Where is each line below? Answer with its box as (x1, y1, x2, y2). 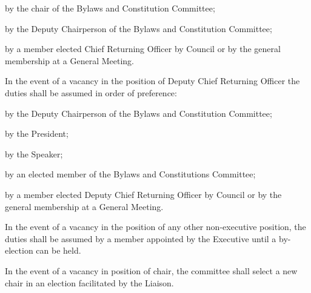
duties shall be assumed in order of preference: (5, 86, 177, 99)
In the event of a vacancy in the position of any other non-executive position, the (5, 220, 306, 233)
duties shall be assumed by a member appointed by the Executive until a (5, 232, 276, 245)
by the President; (5, 127, 69, 140)
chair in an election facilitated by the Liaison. (5, 276, 174, 289)
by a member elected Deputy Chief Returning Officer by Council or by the (5, 188, 282, 200)
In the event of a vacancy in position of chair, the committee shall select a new (5, 264, 298, 277)
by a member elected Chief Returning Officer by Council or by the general (5, 42, 281, 55)
